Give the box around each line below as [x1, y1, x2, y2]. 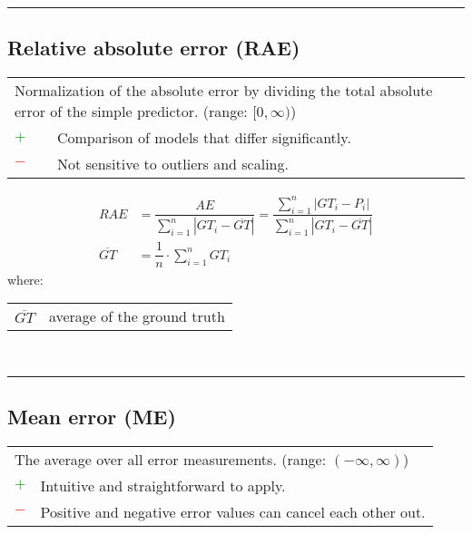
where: [7, 269, 44, 288]
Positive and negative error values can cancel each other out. [40, 500, 426, 522]
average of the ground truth [48, 306, 225, 327]
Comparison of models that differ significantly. [56, 127, 351, 149]
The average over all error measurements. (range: [15, 448, 327, 470]
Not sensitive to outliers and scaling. [56, 153, 289, 175]
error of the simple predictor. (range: [15, 101, 248, 122]
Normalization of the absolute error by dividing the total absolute [15, 80, 433, 102]
